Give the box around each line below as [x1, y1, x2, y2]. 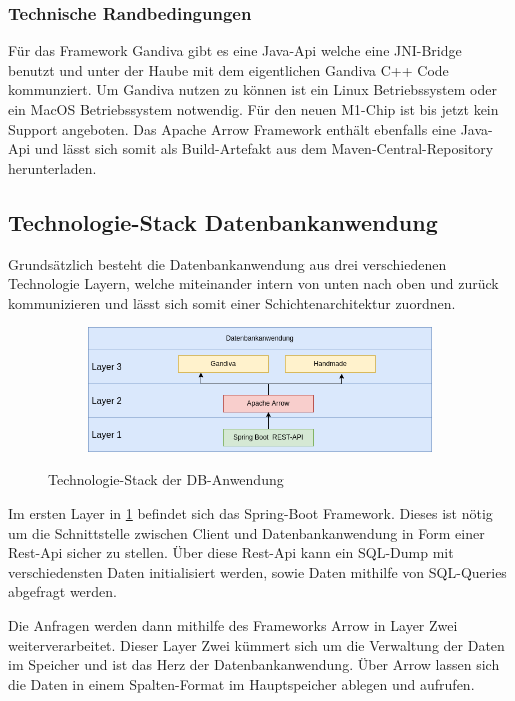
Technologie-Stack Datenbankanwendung [8, 206, 438, 237]
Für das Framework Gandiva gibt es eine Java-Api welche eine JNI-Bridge [8, 40, 462, 61]
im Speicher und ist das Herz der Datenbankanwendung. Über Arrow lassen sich [8, 654, 500, 675]
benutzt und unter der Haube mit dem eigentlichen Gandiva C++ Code [8, 59, 449, 80]
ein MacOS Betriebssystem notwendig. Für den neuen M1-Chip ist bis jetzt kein [8, 99, 499, 119]
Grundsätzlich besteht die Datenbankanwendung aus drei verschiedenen [8, 253, 447, 274]
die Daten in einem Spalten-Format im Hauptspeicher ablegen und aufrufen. [8, 673, 475, 694]
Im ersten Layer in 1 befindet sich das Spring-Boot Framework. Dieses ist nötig [8, 502, 493, 523]
